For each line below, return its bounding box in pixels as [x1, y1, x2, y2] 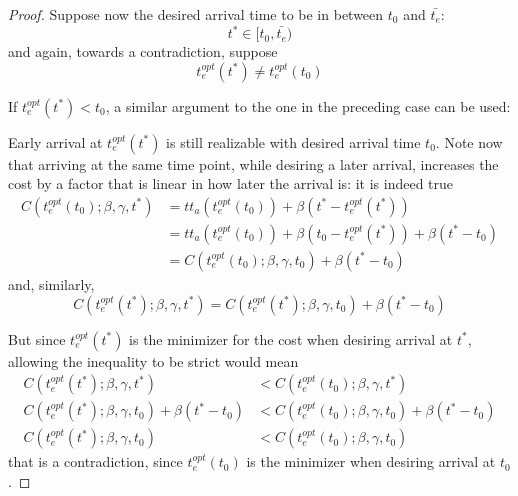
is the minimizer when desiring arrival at [246, 451, 496, 472]
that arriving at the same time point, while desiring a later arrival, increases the [8, 153, 499, 174]
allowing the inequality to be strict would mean [8, 350, 299, 371]
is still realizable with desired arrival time [166, 131, 421, 152]
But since [8, 328, 66, 349]
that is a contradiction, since [8, 451, 183, 472]
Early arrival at [8, 131, 103, 152]
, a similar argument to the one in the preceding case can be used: [105, 95, 511, 116]
